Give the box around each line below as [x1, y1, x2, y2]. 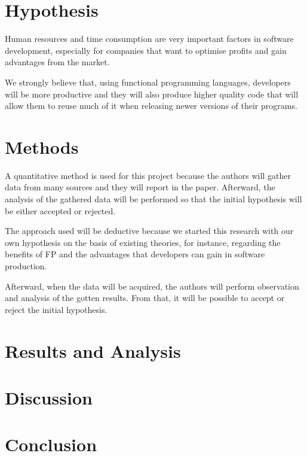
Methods [5, 134, 79, 159]
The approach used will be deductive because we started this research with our [5, 224, 294, 237]
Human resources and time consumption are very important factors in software [5, 32, 294, 45]
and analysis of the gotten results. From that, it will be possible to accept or [5, 291, 285, 304]
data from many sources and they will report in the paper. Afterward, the [5, 181, 275, 193]
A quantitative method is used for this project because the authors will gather [5, 169, 291, 181]
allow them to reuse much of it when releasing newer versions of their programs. [5, 99, 297, 112]
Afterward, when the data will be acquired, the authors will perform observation [5, 279, 299, 292]
